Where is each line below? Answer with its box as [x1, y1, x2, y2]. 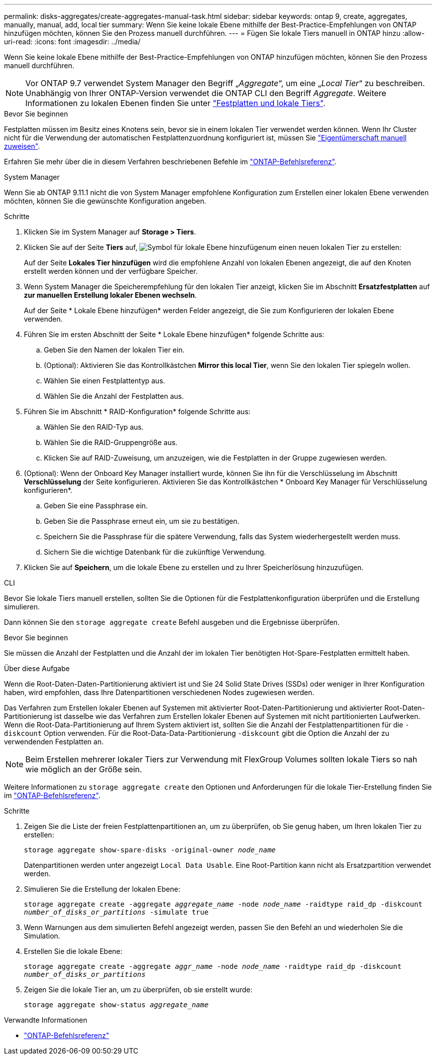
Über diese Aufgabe [4, 664, 70, 673]
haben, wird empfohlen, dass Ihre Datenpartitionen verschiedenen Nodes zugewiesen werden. [4, 688, 315, 697]
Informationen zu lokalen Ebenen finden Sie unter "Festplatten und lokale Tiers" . [25, 98, 326, 108]
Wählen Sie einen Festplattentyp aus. [44, 376, 165, 385]
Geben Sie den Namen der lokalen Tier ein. [44, 346, 185, 354]
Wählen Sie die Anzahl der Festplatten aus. [44, 392, 184, 400]
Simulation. [24, 932, 60, 940]
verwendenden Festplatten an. [4, 737, 104, 746]
